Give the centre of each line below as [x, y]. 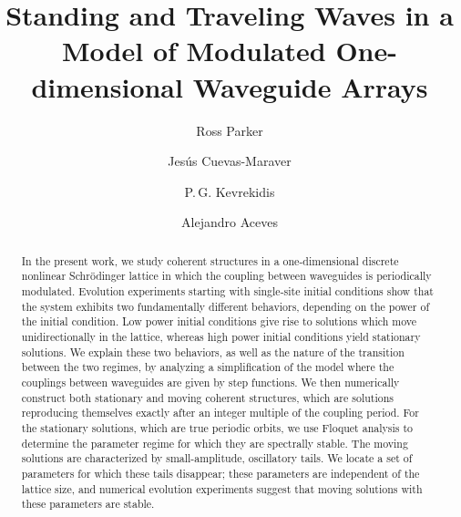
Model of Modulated [194, 51]
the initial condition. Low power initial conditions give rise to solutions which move [219, 321]
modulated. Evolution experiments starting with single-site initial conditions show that [227, 290]
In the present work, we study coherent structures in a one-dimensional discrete [210, 260]
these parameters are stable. [88, 504]
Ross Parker [230, 130]
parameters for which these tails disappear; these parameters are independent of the [220, 473]
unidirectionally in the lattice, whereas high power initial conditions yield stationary [221, 336]
